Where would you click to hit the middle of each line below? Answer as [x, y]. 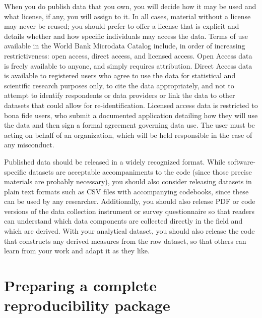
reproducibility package [87, 305]
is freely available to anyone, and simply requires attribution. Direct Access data [128, 65]
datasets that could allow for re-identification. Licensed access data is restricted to [131, 105]
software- [241, 161]
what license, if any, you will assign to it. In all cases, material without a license [127, 16]
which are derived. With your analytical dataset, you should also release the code [129, 231]
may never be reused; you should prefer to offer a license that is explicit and [122, 26]
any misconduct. [29, 145]
